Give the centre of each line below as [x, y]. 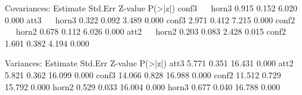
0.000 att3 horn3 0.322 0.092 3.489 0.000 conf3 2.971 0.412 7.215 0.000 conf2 [150, 19]
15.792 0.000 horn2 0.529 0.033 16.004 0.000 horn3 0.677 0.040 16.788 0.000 [143, 86]
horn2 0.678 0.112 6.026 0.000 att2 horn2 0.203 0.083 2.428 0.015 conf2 [151, 31]
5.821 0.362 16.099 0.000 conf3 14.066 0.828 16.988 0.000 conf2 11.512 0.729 [143, 74]
